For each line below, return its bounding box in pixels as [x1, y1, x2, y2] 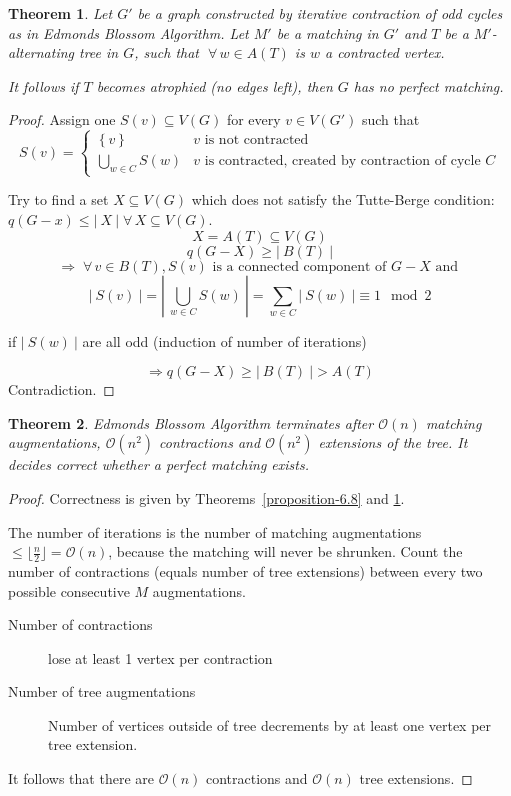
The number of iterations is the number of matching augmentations [8, 521, 422, 542]
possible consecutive [8, 580, 130, 601]
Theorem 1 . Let [8, 3, 113, 23]
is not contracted [204, 133, 309, 148]
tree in [79, 42, 119, 63]
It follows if [8, 75, 79, 96]
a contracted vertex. [324, 42, 445, 63]
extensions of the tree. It [318, 432, 468, 453]
